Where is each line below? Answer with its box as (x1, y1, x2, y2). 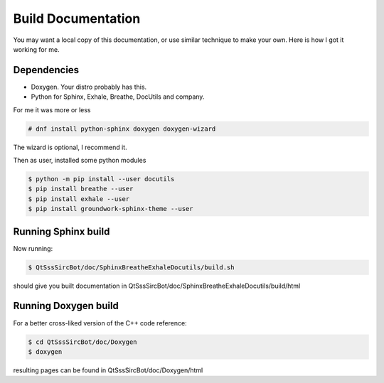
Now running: (13, 244, 53, 252)
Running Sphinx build (13, 225, 110, 237)
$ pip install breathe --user (28, 185, 134, 193)
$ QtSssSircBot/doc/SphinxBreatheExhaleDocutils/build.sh (28, 263, 235, 271)
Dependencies (13, 64, 80, 76)
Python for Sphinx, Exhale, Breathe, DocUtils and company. (31, 92, 205, 101)
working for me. (13, 45, 60, 53)
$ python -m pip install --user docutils (28, 175, 175, 183)
